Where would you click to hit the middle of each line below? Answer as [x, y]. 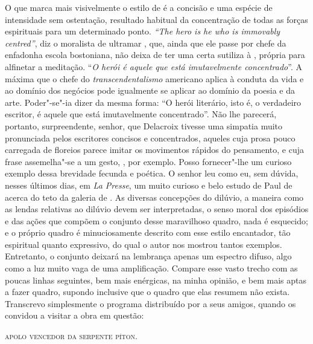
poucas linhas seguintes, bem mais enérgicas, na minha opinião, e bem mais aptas [156, 280]
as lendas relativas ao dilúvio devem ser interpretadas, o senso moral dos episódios [157, 209]
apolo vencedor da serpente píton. [71, 336]
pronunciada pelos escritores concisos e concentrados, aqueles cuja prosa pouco [150, 138]
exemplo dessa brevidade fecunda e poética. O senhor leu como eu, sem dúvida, [152, 173]
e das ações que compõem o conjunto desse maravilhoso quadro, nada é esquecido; [156, 220]
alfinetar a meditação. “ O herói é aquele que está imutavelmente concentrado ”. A [153, 66]
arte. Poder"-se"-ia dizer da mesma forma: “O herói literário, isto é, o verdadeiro [153, 102]
